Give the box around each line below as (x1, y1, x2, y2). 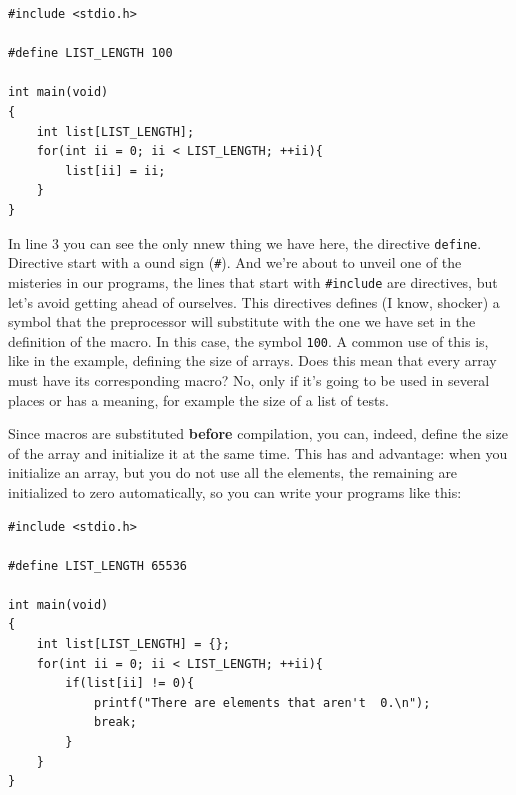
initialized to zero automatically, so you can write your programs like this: (8, 481, 462, 502)
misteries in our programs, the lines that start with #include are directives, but (8, 271, 498, 292)
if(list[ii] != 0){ (65, 676, 195, 691)
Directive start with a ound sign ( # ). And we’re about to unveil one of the (8, 252, 462, 273)
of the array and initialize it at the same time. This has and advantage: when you (8, 442, 508, 463)
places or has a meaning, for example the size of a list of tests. (8, 389, 389, 410)
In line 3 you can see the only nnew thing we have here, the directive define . (8, 232, 482, 253)
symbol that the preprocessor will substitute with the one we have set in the (8, 311, 476, 332)
